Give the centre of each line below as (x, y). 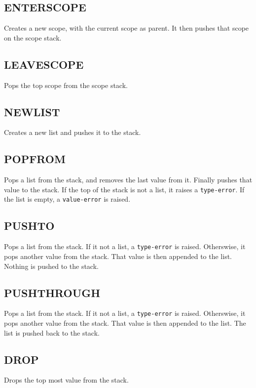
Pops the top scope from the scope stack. (66, 85)
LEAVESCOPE (44, 64)
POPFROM (35, 159)
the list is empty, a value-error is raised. (67, 199)
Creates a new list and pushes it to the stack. (73, 132)
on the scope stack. (33, 37)
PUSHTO (29, 226)
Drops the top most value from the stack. (66, 380)
